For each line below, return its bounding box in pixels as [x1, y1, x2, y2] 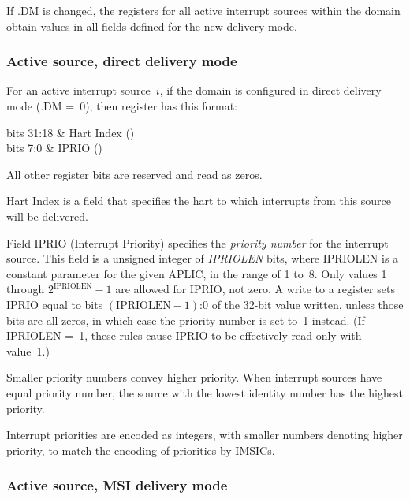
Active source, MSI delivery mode [6, 475, 228, 495]
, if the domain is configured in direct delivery [159, 82, 382, 99]
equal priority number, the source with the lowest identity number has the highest [6, 384, 403, 400]
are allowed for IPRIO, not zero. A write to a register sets [115, 281, 395, 297]
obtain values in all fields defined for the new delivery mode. [6, 17, 297, 34]
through [6, 281, 45, 297]
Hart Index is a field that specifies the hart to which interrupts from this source [6, 192, 391, 209]
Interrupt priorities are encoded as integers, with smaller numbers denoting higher [6, 426, 403, 443]
